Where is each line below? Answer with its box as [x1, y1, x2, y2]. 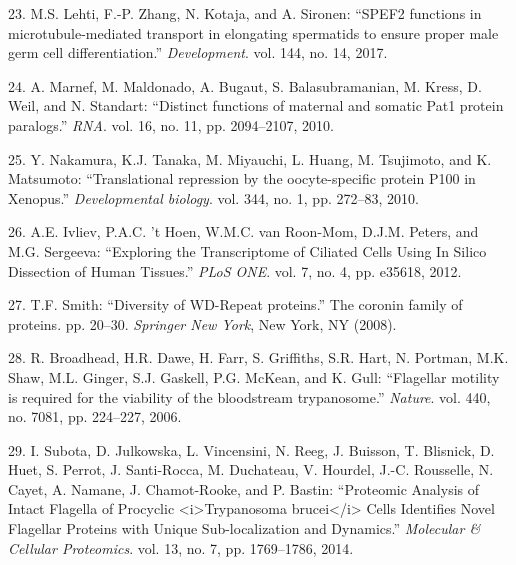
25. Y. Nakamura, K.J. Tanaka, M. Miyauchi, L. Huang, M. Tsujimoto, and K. [8, 148, 492, 169]
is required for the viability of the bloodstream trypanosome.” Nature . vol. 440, [8, 386, 491, 407]
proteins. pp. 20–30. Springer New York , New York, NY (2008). [8, 313, 397, 334]
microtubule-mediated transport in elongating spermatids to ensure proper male [8, 22, 499, 43]
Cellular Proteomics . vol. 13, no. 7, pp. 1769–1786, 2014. [8, 537, 354, 558]
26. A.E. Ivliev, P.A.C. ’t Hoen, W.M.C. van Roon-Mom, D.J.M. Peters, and [8, 221, 479, 242]
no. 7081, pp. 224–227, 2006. [8, 406, 182, 427]
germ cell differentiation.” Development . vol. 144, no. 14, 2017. [8, 42, 388, 63]
